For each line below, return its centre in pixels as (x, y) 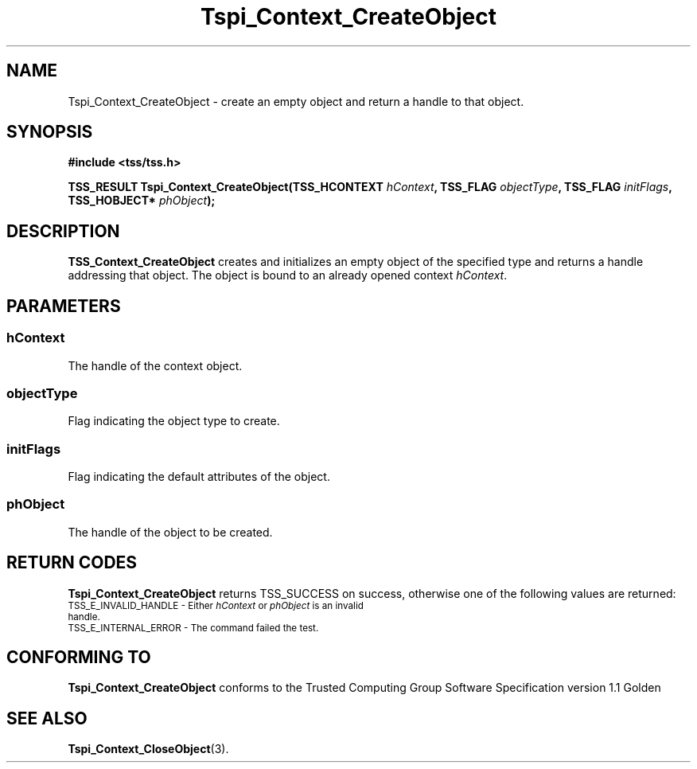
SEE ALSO (47, 718)
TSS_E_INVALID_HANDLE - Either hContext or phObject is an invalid (216, 605)
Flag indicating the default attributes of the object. (199, 476)
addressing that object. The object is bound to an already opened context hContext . (288, 275)
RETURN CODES (72, 563)
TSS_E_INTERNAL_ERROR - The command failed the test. (193, 628)
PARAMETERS (64, 306)
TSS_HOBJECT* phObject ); (142, 201)
